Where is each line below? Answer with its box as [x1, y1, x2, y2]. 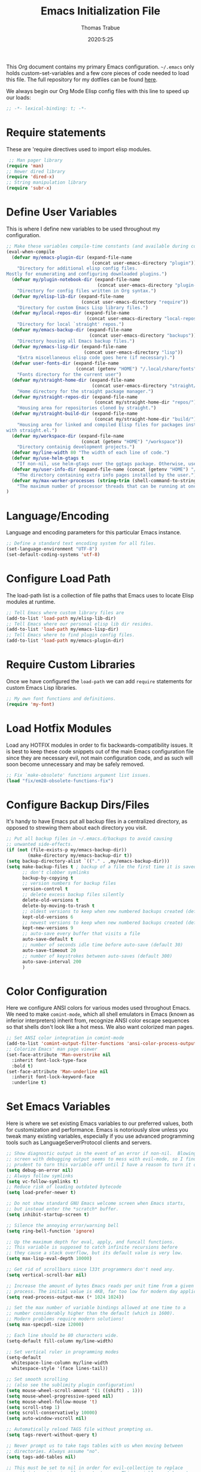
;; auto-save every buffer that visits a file [22, 931, 141, 937]
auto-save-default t [22, 937, 74, 943]
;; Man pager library [8, 157, 63, 163]
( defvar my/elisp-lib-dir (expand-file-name [11, 293, 124, 300]
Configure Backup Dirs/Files [6, 798, 150, 812]
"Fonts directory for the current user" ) [17, 372, 121, 378]
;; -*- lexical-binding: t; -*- [6, 105, 87, 112]
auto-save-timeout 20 [22, 947, 77, 953]
